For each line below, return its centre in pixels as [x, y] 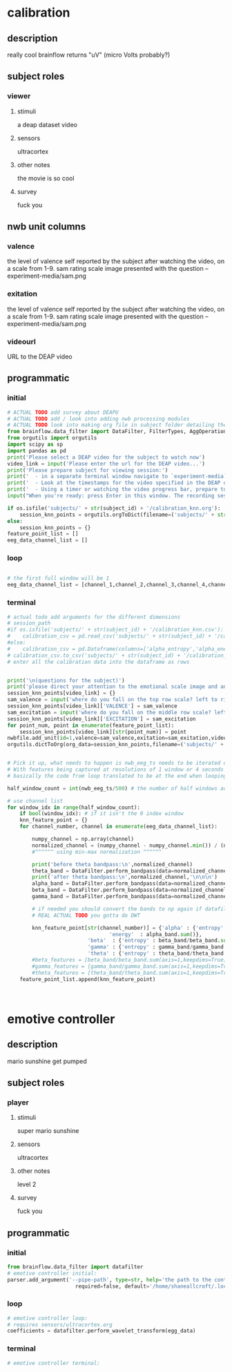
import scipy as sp [35, 445]
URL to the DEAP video [40, 356]
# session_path [29, 623]
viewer [19, 96]
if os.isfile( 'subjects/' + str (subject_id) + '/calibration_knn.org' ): [114, 508]
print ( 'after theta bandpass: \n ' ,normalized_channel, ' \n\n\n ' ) [125, 877]
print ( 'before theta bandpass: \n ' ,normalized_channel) [113, 864]
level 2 [27, 1184]
